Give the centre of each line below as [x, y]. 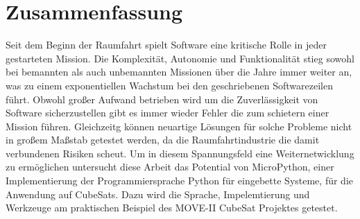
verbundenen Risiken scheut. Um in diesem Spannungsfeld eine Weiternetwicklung [180, 153]
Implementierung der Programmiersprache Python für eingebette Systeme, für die [179, 181]
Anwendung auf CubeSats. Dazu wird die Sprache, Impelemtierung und [158, 194]
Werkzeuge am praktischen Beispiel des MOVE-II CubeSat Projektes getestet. [172, 208]
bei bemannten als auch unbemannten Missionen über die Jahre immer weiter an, [179, 72]
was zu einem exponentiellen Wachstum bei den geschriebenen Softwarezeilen [169, 85]
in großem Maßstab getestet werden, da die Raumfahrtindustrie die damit [163, 140]
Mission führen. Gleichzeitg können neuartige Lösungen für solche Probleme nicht [179, 126]
